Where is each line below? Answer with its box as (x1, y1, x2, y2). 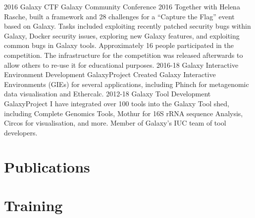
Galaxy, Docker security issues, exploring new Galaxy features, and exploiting (4, 30, 240, 41)
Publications (4, 156, 90, 176)
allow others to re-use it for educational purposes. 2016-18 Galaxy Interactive (4, 59, 239, 70)
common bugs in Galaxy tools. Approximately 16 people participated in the (4, 40, 234, 50)
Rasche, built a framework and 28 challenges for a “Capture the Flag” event (4, 11, 235, 21)
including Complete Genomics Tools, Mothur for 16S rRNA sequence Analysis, (4, 108, 243, 118)
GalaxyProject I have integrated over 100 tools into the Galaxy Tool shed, (4, 98, 229, 108)
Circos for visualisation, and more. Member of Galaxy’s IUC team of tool (4, 118, 226, 128)
